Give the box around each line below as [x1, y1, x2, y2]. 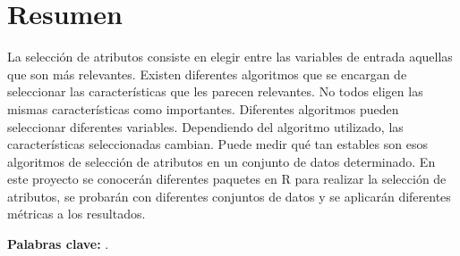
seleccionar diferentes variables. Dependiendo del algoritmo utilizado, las [7, 117, 404, 136]
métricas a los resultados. [7, 204, 146, 223]
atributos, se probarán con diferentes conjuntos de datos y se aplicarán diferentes [7, 186, 451, 205]
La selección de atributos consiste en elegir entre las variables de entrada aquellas [7, 47, 453, 66]
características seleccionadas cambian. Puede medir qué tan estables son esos [7, 135, 428, 153]
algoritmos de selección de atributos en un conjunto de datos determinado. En [7, 152, 436, 170]
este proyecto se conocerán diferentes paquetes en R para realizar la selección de [7, 169, 447, 188]
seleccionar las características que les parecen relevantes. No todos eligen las [7, 82, 423, 101]
